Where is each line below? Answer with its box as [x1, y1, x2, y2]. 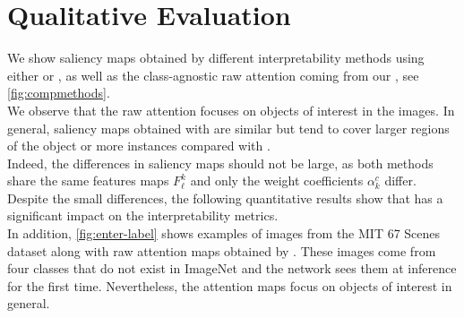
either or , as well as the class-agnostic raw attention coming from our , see [7, 65, 419, 84]
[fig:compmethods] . [7, 83, 110, 102]
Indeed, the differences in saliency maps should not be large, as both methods [7, 153, 434, 172]
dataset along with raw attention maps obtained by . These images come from [7, 241, 436, 260]
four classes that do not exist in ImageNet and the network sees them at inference [7, 259, 457, 278]
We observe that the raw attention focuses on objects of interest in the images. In [7, 100, 455, 119]
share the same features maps [7, 171, 169, 190]
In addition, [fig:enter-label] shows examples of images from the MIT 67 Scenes [7, 224, 441, 243]
